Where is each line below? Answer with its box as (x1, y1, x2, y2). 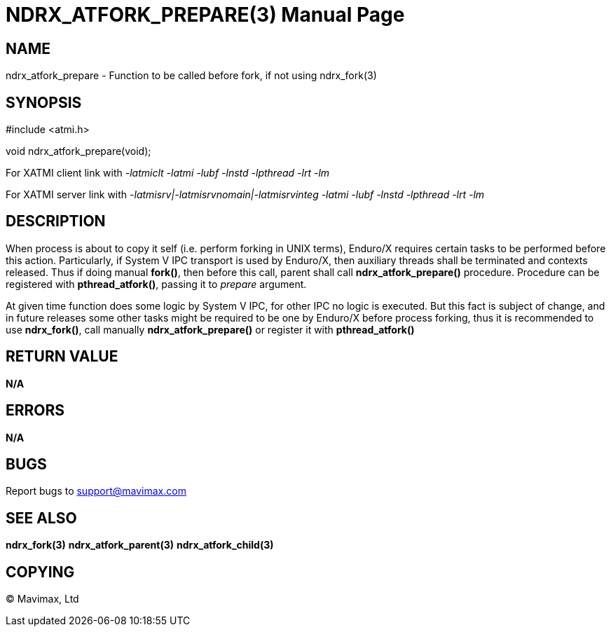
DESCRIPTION (6, 212, 106, 231)
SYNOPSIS (6, 93, 82, 111)
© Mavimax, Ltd (6, 593, 79, 605)
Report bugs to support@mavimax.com (6, 485, 186, 497)
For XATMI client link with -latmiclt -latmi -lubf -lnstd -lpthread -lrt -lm (6, 167, 330, 179)
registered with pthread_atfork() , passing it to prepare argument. (6, 277, 307, 290)
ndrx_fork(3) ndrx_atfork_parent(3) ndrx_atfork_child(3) (6, 539, 274, 551)
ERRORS (6, 401, 65, 420)
